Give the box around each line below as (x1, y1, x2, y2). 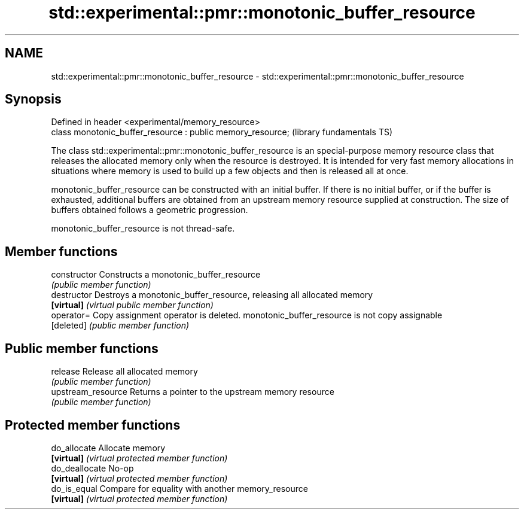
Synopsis (5, 92, 62, 107)
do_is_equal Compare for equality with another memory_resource (51, 483, 308, 494)
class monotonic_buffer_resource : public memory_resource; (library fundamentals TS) (51, 127, 393, 138)
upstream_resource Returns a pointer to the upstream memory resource (51, 387, 334, 397)
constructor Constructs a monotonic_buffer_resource (51, 269, 261, 280)
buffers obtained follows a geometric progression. (51, 205, 248, 215)
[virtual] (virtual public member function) (51, 300, 214, 311)
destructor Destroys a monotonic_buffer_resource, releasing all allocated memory (51, 290, 373, 300)
